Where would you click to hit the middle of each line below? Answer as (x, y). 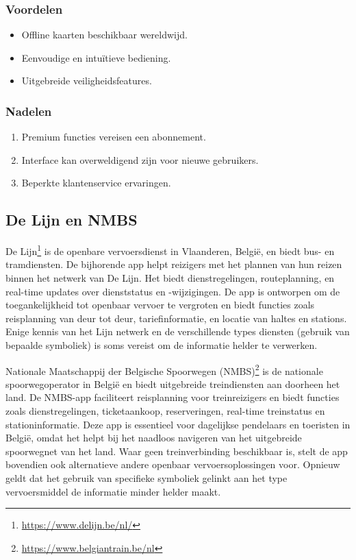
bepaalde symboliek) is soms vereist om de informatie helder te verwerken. (162, 345)
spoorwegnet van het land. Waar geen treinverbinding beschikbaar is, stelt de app (177, 451)
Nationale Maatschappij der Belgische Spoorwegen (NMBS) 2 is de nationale (164, 369)
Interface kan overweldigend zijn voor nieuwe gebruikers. (140, 159)
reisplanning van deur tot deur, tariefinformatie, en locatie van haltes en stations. (176, 318)
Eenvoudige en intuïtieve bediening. (96, 57)
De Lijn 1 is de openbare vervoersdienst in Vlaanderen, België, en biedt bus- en (170, 250)
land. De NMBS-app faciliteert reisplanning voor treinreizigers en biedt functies (173, 397)
